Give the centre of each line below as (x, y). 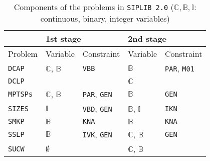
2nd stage (147, 38)
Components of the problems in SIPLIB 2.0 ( (94, 7)
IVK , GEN (97, 134)
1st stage (63, 38)
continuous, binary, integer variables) (105, 18)
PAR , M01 (180, 68)
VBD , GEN (97, 108)
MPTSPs (21, 94)
